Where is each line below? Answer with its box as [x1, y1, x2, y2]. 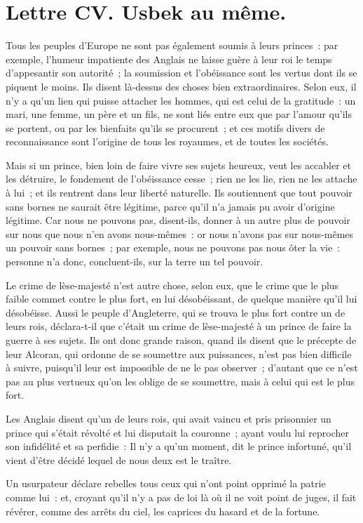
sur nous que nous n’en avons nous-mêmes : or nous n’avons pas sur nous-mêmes [6, 226, 354, 241]
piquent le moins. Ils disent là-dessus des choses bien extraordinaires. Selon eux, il [6, 79, 357, 93]
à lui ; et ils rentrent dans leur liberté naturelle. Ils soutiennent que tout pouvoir [6, 185, 352, 200]
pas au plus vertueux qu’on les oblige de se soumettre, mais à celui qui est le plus [6, 373, 355, 388]
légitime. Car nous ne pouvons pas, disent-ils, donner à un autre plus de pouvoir [6, 213, 350, 227]
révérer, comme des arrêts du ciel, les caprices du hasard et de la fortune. [6, 503, 320, 518]
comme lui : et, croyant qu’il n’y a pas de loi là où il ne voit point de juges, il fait [6, 489, 357, 504]
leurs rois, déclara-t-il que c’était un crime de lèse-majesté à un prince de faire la [6, 319, 352, 333]
